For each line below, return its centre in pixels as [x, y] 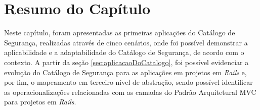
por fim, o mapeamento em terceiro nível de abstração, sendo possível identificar [128, 82]
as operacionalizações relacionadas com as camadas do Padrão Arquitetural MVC [130, 92]
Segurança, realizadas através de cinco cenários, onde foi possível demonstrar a [126, 42]
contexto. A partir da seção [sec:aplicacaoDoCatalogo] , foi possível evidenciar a [126, 62]
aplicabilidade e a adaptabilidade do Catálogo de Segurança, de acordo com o [124, 52]
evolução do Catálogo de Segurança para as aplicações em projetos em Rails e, [125, 72]
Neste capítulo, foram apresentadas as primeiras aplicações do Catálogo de [120, 33]
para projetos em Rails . [40, 102]
